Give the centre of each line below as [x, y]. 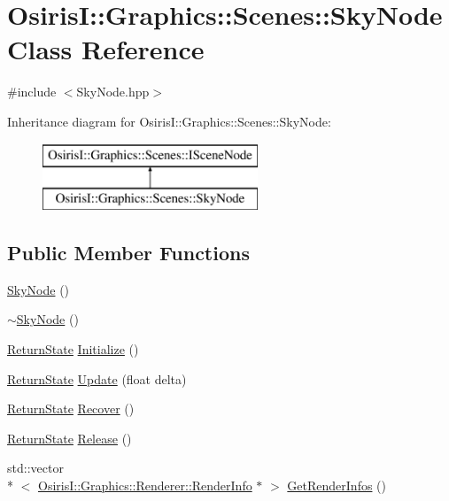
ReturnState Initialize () [73, 349]
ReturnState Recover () [71, 409]
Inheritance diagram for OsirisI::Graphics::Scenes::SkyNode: [169, 121]
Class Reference [106, 49]
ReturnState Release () [70, 438]
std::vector [35, 468]
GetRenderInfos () [337, 486]
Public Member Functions [128, 253]
